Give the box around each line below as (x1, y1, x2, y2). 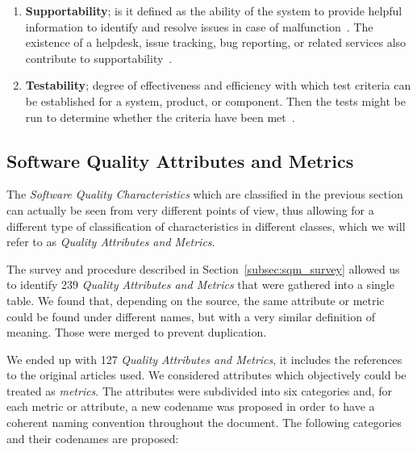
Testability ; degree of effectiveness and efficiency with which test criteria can (25, 77, 411, 94)
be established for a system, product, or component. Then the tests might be (25, 92, 406, 109)
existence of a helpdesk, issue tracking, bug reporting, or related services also (25, 34, 407, 51)
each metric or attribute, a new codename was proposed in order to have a (6, 398, 375, 415)
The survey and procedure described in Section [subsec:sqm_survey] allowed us (6, 260, 400, 277)
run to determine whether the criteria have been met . (25, 108, 295, 125)
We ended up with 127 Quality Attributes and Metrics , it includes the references (6, 350, 402, 367)
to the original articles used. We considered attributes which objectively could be (6, 366, 407, 383)
